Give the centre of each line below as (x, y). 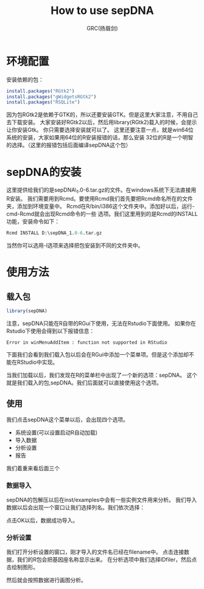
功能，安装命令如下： (33, 221)
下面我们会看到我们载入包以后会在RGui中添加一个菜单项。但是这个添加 (95, 354)
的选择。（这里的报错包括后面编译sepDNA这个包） (69, 145)
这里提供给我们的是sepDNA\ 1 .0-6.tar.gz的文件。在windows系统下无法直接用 (101, 191)
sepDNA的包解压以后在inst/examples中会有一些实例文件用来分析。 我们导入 (102, 500)
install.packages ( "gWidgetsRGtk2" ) (51, 97)
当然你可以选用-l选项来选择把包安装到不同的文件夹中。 (75, 245)
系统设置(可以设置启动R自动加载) (56, 432)
